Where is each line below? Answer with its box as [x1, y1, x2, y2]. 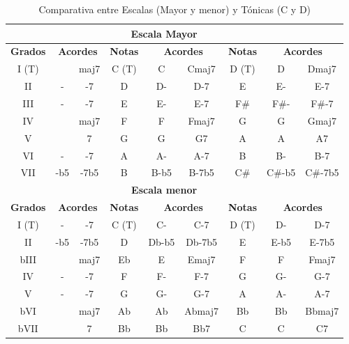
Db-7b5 [186, 234, 218, 249]
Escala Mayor [131, 26, 198, 40]
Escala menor [131, 182, 198, 197]
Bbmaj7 [305, 304, 339, 318]
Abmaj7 [184, 304, 218, 318]
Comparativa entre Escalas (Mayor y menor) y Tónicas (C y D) [38, 2, 311, 16]
